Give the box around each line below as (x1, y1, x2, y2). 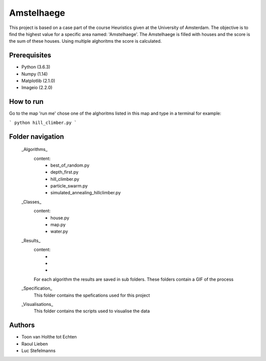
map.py (50, 222, 66, 228)
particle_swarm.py (50, 183, 88, 189)
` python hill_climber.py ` (9, 120, 77, 125)
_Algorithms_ (21, 147, 48, 152)
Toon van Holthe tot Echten (21, 334, 77, 340)
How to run (9, 97, 44, 106)
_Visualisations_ (21, 301, 54, 307)
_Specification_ (21, 285, 53, 291)
